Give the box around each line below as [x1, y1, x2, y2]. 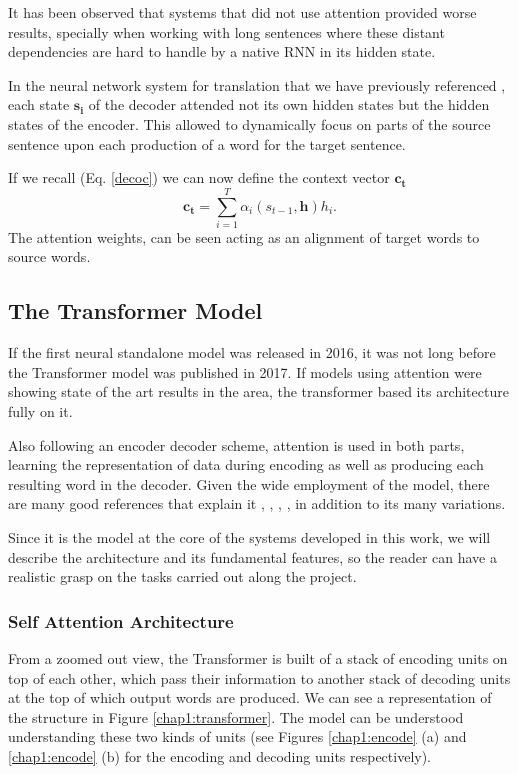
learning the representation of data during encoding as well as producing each [8, 454, 484, 475]
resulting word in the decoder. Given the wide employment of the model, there [8, 473, 490, 494]
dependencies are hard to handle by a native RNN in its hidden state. [8, 41, 436, 62]
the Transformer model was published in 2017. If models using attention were [8, 361, 482, 382]
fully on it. [8, 401, 73, 422]
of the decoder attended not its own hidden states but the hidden [88, 94, 490, 115]
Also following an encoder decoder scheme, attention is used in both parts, [8, 434, 465, 455]
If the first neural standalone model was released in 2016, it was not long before [8, 342, 496, 363]
